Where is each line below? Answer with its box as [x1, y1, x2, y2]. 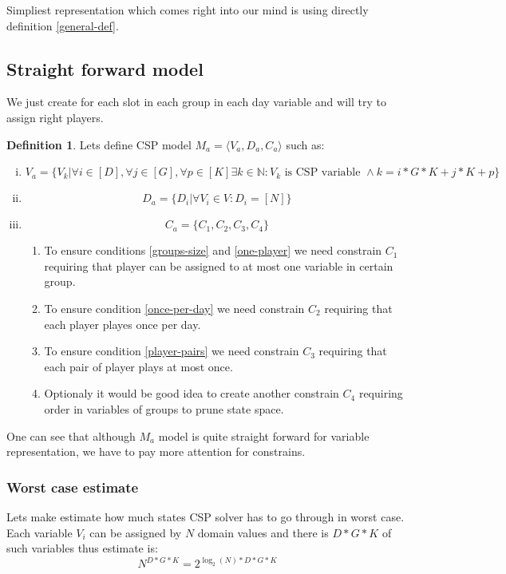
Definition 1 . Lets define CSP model [6, 136, 192, 152]
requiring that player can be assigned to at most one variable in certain [44, 257, 393, 274]
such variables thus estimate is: [6, 540, 158, 556]
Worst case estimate [6, 477, 139, 497]
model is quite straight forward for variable [158, 427, 370, 444]
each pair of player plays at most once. [44, 358, 233, 374]
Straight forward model [6, 56, 204, 81]
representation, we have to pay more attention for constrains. [6, 443, 306, 460]
